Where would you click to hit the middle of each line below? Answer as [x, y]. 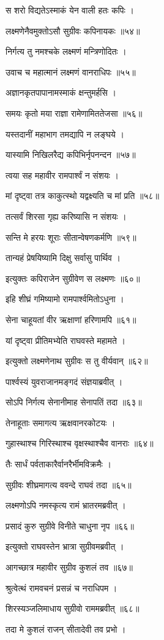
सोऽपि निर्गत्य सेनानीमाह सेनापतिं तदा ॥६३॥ [74, 402]
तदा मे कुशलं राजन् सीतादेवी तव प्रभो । [66, 629]
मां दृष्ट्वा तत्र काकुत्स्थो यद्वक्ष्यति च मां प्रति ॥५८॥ [83, 196]
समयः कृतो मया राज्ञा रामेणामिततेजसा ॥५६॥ [74, 113]
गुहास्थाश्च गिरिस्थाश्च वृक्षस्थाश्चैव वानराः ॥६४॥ [80, 443]
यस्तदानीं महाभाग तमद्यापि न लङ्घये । [65, 134]
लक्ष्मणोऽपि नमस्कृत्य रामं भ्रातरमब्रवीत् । [66, 505]
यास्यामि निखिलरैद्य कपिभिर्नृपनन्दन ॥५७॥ [71, 154]
